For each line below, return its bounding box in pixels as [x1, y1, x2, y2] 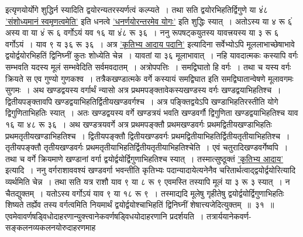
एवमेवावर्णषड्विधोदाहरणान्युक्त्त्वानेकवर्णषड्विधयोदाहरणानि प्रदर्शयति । [5, 209, 204, 222]
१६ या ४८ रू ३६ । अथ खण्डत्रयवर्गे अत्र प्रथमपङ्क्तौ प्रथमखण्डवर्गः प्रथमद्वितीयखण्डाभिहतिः [5, 118, 272, 130]
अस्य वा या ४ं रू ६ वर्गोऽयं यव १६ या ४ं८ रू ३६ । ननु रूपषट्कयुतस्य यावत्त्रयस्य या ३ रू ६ [5, 26, 279, 39]
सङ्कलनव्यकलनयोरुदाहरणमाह [5, 221, 96, 233]
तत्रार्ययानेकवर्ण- [206, 209, 252, 222]
